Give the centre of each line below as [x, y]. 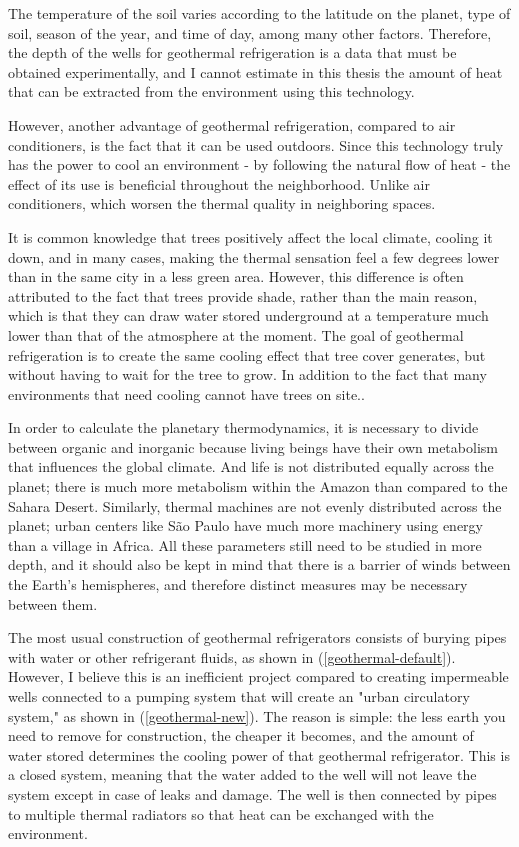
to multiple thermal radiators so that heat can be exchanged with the [221, 813]
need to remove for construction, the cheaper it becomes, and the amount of [241, 735]
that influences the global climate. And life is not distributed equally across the [251, 466]
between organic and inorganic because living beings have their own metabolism [253, 446]
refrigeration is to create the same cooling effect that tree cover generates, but [247, 354]
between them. [53, 603]
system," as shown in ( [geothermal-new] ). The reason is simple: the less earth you [257, 715]
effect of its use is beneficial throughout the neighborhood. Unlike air [219, 183]
